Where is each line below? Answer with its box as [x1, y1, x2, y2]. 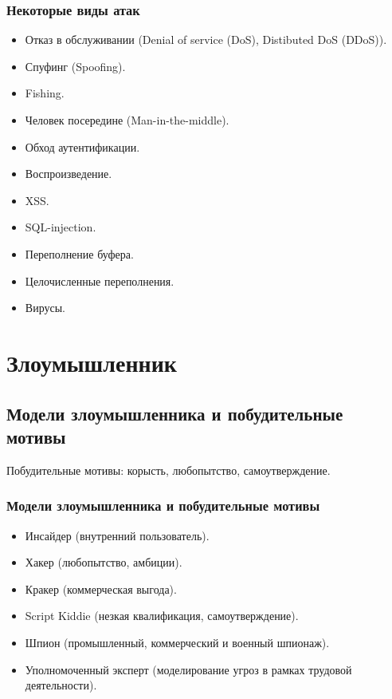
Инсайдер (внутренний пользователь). [25, 527, 210, 543]
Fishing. [25, 85, 65, 101]
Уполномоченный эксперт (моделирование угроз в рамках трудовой [25, 661, 352, 677]
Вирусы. [25, 299, 65, 316]
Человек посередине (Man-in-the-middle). [25, 112, 229, 128]
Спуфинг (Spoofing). [25, 57, 126, 74]
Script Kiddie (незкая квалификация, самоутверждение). [25, 607, 299, 624]
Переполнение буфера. [25, 245, 134, 262]
